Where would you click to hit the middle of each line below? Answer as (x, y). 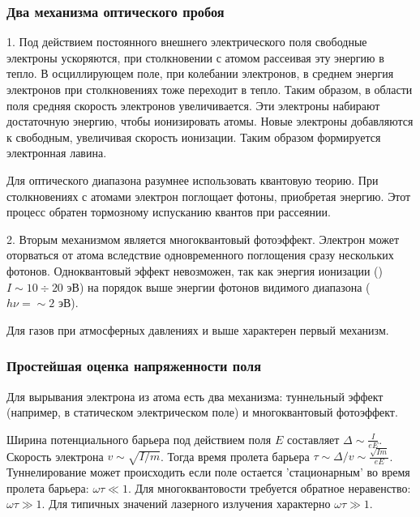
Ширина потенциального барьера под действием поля (139, 439)
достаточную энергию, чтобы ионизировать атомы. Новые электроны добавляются (210, 121)
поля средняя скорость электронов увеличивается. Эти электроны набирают (193, 105)
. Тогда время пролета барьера (235, 456)
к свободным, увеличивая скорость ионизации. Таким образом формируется (194, 137)
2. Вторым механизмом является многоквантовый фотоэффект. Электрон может (203, 239)
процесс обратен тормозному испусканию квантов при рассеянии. (169, 212)
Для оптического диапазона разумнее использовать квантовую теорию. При (193, 179)
